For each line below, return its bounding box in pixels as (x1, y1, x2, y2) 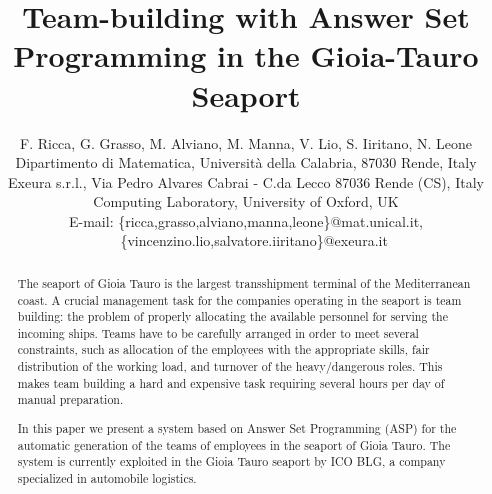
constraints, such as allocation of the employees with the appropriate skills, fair (17, 341, 430, 358)
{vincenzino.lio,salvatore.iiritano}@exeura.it (120, 230, 388, 251)
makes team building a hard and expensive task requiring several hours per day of (17, 374, 445, 391)
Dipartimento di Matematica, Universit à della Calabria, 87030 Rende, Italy (15, 152, 477, 173)
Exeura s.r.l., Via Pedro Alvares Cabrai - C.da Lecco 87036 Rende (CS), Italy (8, 171, 484, 192)
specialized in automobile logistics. (17, 469, 197, 486)
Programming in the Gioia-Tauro (13, 35, 479, 76)
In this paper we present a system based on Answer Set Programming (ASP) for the (17, 420, 457, 436)
